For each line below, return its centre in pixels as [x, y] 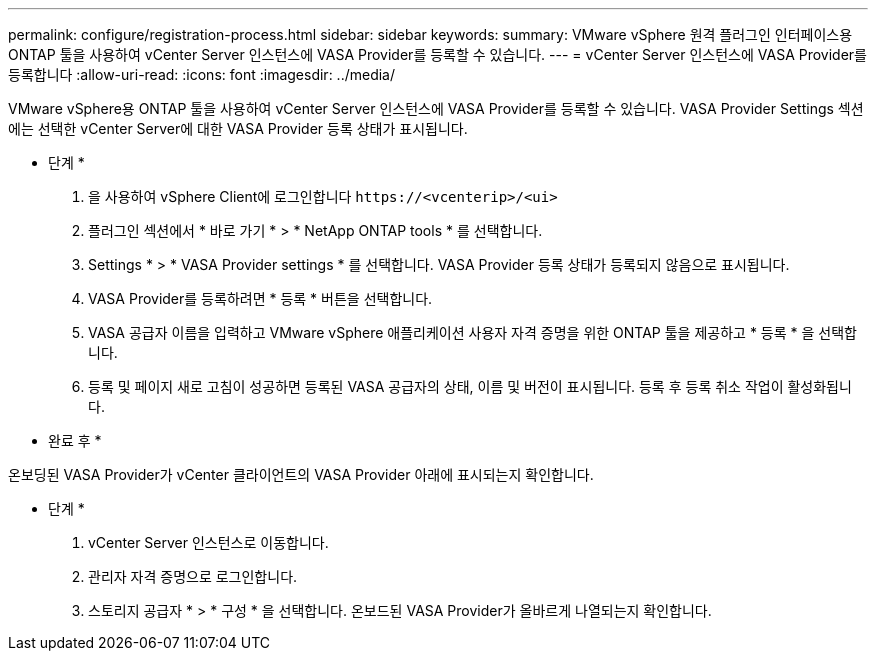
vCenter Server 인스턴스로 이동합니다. [208, 542]
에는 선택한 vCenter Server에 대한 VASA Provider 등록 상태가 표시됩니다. [238, 128]
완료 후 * [75, 440]
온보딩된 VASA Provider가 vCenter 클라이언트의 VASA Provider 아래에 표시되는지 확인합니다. [301, 474]
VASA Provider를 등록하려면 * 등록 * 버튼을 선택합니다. [260, 298]
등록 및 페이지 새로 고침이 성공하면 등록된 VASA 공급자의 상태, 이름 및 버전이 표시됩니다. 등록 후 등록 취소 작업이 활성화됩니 [470, 386]
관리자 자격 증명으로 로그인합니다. [193, 576]
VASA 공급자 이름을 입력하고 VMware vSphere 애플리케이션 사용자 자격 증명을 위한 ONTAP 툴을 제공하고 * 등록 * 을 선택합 [472, 332]
